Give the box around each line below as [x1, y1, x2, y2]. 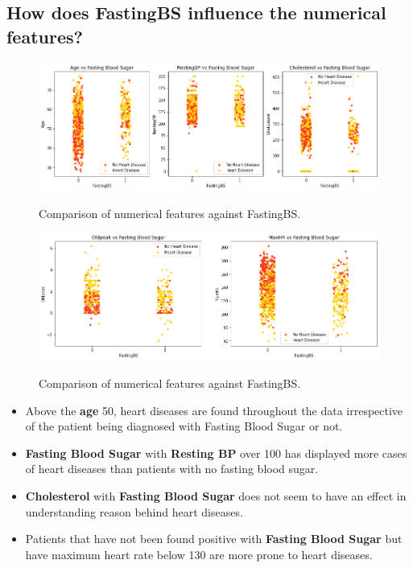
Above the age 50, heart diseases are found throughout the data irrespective [25, 401, 403, 418]
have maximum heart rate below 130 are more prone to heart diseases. [25, 545, 373, 562]
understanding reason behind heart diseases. [25, 503, 243, 520]
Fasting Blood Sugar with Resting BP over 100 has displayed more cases [25, 444, 407, 461]
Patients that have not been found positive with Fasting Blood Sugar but [25, 530, 403, 547]
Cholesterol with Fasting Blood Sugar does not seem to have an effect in [25, 488, 407, 504]
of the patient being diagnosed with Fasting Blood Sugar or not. [25, 418, 343, 434]
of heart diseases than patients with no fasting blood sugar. [25, 460, 319, 477]
